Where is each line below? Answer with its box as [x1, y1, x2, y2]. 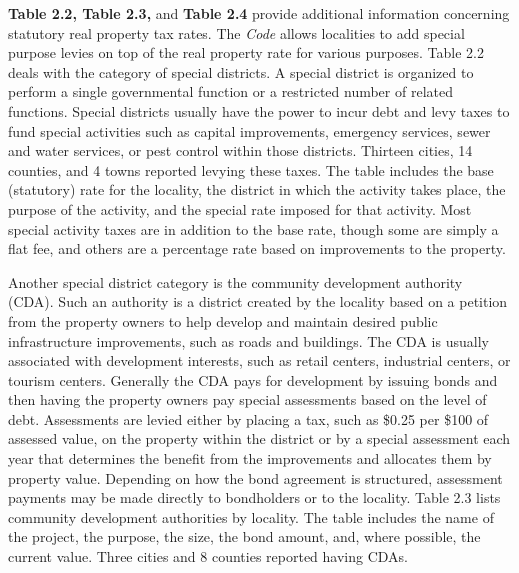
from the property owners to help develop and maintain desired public [8, 310, 438, 331]
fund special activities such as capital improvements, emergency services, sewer [8, 120, 491, 141]
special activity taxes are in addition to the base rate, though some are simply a [8, 218, 499, 239]
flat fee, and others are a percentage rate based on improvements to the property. [8, 238, 506, 259]
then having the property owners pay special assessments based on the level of [8, 389, 487, 410]
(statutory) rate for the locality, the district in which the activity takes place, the [8, 179, 506, 200]
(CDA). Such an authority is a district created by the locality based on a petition [8, 291, 508, 312]
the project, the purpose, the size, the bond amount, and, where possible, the [8, 526, 481, 547]
